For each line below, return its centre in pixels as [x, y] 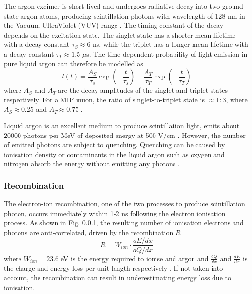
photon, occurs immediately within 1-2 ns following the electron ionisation [115, 213]
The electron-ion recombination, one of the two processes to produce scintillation [125, 204]
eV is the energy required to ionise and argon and [135, 258]
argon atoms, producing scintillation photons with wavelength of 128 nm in [133, 15]
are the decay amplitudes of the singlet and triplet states [143, 90]
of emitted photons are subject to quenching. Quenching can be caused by [115, 145]
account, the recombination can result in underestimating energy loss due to [117, 277]
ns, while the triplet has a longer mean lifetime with [170, 44]
